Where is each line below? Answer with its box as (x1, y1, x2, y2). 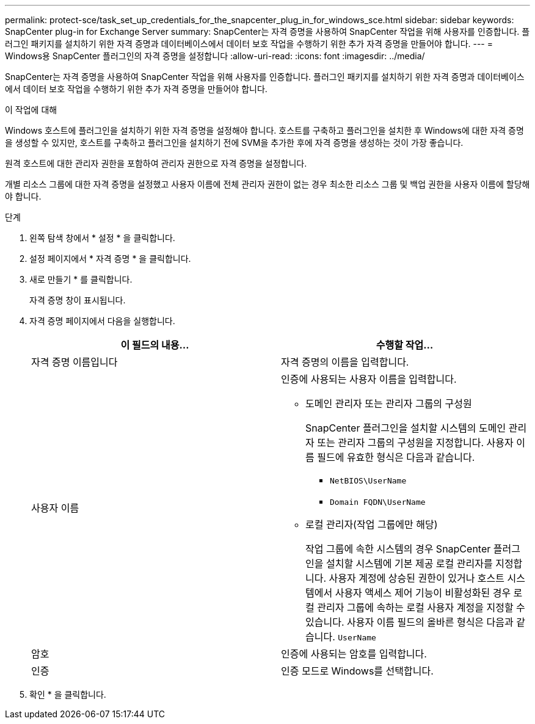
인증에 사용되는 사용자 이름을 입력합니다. (281, 373, 457, 385)
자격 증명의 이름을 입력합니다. (281, 356, 409, 368)
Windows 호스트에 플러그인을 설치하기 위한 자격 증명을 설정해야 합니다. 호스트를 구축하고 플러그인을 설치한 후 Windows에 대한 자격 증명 (5, 125, 524, 136)
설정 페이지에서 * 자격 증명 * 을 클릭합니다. (29, 253, 191, 264)
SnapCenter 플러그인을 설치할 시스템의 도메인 (305, 422, 506, 434)
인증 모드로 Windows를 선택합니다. (281, 665, 434, 677)
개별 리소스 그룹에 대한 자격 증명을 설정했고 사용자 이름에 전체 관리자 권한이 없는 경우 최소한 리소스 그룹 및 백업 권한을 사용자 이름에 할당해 (5, 179, 530, 189)
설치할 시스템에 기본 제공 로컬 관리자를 (326, 557, 493, 570)
